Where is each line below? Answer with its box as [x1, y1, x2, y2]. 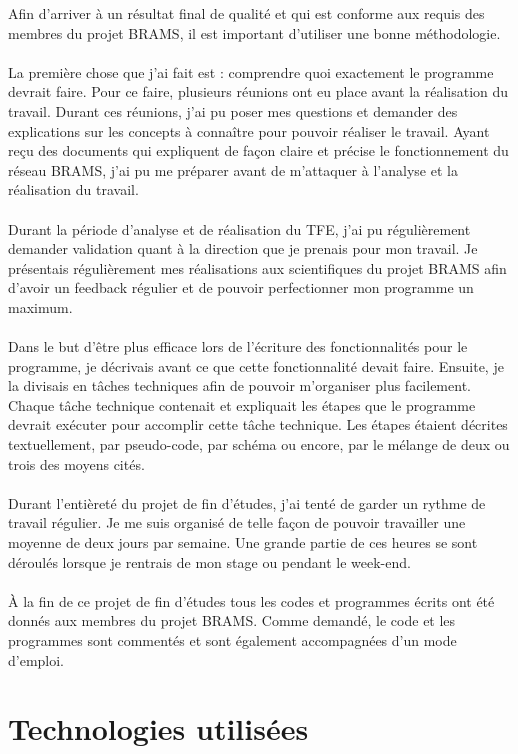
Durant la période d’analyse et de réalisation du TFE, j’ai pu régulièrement [8, 218, 471, 239]
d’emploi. [8, 649, 65, 670]
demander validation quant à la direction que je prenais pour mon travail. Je [8, 238, 478, 259]
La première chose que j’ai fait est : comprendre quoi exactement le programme [8, 61, 494, 82]
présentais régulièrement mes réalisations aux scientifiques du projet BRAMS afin [8, 257, 507, 278]
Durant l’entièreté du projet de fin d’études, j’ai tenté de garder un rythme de [8, 492, 486, 513]
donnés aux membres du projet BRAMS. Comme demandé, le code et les [8, 610, 456, 631]
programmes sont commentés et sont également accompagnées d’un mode [8, 630, 457, 650]
